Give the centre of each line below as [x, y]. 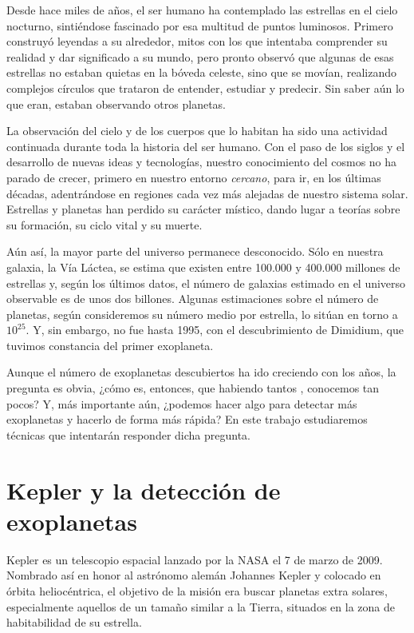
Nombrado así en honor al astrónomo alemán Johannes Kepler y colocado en [194, 575]
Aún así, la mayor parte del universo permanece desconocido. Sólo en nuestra [195, 251]
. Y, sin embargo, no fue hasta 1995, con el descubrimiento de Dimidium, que [215, 330]
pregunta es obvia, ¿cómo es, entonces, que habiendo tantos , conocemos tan [193, 388]
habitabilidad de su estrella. [74, 622]
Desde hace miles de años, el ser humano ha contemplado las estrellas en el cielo [202, 10]
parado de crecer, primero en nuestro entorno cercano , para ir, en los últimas [194, 177]
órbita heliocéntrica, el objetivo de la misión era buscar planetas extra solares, [197, 590]
